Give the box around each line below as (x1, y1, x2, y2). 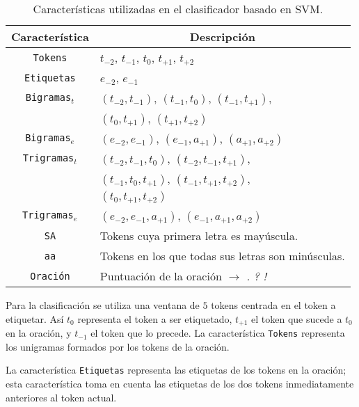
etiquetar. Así (6, 311, 64, 326)
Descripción (189, 29, 255, 45)
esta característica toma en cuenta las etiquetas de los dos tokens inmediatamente (6, 376, 354, 390)
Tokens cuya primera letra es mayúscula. (99, 228, 298, 244)
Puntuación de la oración (99, 268, 222, 284)
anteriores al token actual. (6, 390, 117, 404)
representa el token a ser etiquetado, (77, 311, 232, 326)
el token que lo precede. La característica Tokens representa (90, 326, 345, 340)
